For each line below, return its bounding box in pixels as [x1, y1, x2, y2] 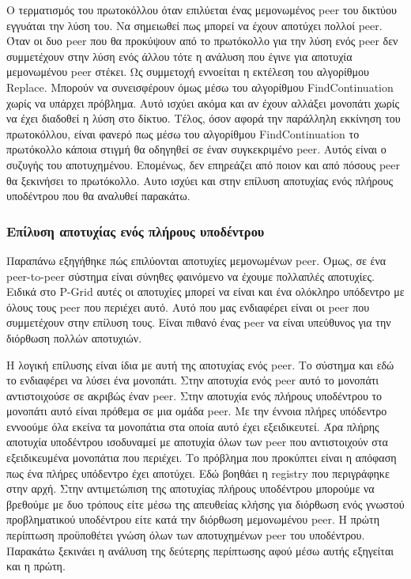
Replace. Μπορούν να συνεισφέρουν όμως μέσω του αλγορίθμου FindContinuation [6, 78, 394, 95]
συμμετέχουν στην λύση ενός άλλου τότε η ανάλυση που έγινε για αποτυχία [6, 47, 353, 64]
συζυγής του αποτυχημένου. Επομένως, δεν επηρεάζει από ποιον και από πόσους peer [6, 156, 401, 172]
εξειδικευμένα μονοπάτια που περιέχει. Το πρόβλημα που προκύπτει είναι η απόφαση [6, 449, 397, 466]
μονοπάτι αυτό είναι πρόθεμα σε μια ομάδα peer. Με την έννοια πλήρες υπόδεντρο [6, 403, 387, 419]
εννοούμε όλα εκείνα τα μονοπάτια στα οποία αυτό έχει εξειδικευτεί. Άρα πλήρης [6, 418, 379, 434]
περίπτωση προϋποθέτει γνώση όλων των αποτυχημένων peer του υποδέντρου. [6, 527, 365, 543]
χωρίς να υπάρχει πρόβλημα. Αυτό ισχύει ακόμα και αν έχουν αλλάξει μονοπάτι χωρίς [6, 94, 400, 111]
